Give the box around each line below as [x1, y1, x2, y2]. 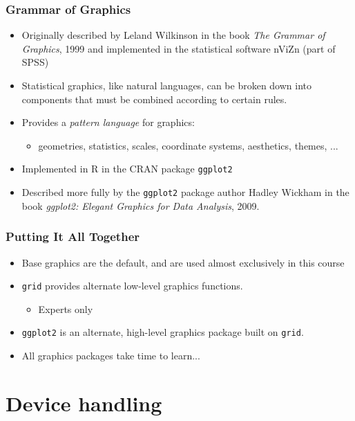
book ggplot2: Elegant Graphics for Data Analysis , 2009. [21, 198, 260, 213]
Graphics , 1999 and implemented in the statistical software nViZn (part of [21, 41, 336, 55]
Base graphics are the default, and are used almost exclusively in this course [21, 255, 345, 269]
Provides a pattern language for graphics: [21, 115, 195, 129]
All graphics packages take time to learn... [21, 348, 200, 362]
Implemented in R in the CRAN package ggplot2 [21, 161, 233, 176]
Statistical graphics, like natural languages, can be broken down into [21, 78, 312, 92]
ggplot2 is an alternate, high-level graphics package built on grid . [21, 325, 304, 339]
